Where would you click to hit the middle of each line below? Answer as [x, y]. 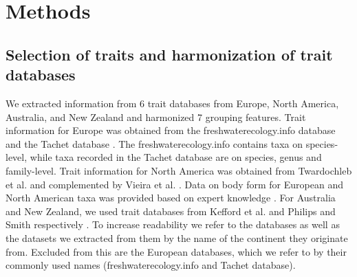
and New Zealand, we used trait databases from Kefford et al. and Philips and [171, 211]
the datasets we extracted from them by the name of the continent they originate [177, 237]
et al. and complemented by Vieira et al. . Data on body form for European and [174, 184]
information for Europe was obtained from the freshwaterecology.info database [171, 130]
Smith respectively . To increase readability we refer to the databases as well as [173, 224]
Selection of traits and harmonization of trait [169, 54]
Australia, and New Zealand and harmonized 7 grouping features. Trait [156, 117]
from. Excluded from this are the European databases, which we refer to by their [176, 251]
